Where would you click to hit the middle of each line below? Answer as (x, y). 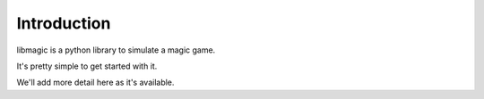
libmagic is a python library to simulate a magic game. (116, 50)
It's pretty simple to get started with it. (87, 66)
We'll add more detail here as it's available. (95, 82)
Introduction (64, 23)
